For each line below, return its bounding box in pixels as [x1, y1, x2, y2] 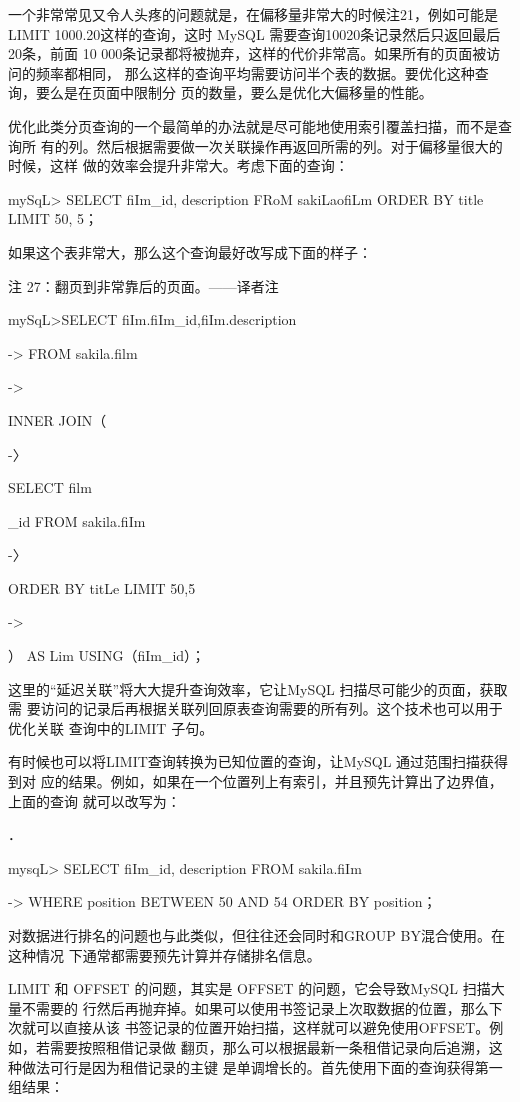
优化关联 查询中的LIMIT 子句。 [8, 717, 214, 738]
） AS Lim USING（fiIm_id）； [8, 645, 206, 666]
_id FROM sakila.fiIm [8, 510, 146, 531]
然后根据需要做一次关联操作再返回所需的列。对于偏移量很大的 [96, 135, 503, 156]
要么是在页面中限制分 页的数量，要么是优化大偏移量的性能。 [35, 82, 433, 103]
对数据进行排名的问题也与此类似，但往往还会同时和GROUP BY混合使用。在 [8, 925, 505, 945]
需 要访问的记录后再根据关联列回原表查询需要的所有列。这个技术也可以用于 [8, 698, 503, 719]
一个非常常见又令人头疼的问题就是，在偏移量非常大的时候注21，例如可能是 [8, 4, 498, 24]
